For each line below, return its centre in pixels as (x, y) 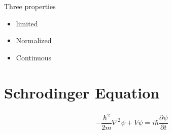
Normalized (34, 40)
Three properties (30, 6)
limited (27, 23)
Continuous (34, 57)
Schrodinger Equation (82, 92)
